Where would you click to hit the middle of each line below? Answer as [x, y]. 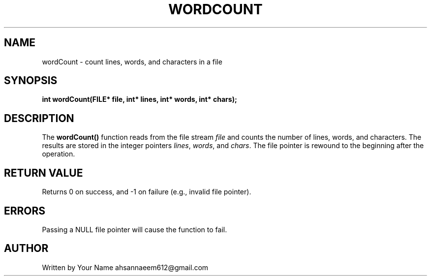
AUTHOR [26, 249]
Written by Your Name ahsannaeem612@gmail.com [125, 267]
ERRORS [25, 211]
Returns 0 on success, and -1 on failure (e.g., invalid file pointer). [147, 192]
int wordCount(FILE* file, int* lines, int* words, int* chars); [139, 99]
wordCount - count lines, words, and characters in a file [132, 62]
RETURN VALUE [44, 173]
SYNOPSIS [31, 81]
